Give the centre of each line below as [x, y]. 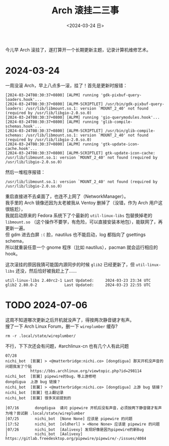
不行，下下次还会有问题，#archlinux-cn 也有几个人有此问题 [67, 346]
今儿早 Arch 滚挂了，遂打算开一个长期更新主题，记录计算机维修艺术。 [78, 49]
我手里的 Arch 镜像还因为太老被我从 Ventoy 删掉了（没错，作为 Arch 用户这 [84, 202]
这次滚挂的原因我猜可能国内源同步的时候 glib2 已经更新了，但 [70, 264]
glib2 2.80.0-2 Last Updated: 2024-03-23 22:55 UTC [78, 285]
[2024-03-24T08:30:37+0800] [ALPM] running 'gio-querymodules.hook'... [82, 117]
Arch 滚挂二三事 [85, 10]
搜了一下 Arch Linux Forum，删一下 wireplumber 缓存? [61, 326]
